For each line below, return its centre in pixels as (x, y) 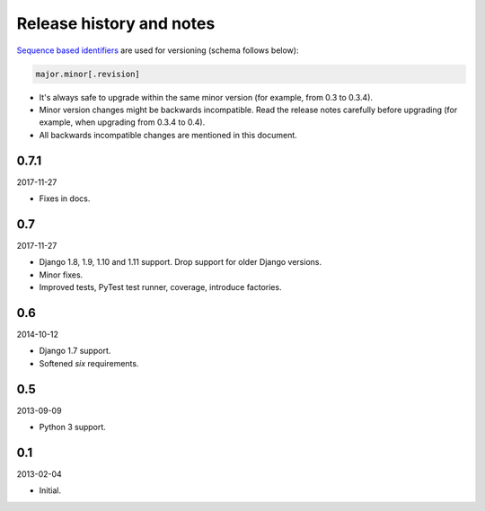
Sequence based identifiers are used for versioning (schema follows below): (158, 50)
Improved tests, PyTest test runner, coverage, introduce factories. (160, 287)
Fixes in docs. (65, 198)
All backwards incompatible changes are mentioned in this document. (168, 135)
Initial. (50, 490)
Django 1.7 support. (75, 351)
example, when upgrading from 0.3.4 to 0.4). (122, 122)
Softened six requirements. (89, 363)
